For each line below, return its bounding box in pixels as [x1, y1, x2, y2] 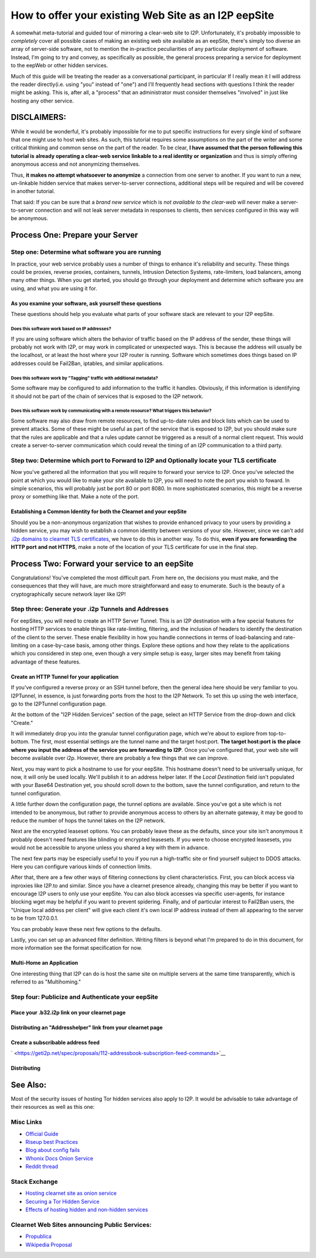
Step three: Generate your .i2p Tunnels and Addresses [11, 605, 169, 613]
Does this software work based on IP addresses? [11, 325, 111, 332]
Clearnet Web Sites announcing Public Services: [11, 1221, 152, 1229]
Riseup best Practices [25, 1139, 78, 1145]
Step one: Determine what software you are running [11, 248, 162, 256]
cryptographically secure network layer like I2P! [11, 590, 126, 597]
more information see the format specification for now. [11, 944, 143, 951]
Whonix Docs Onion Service [25, 1154, 94, 1161]
